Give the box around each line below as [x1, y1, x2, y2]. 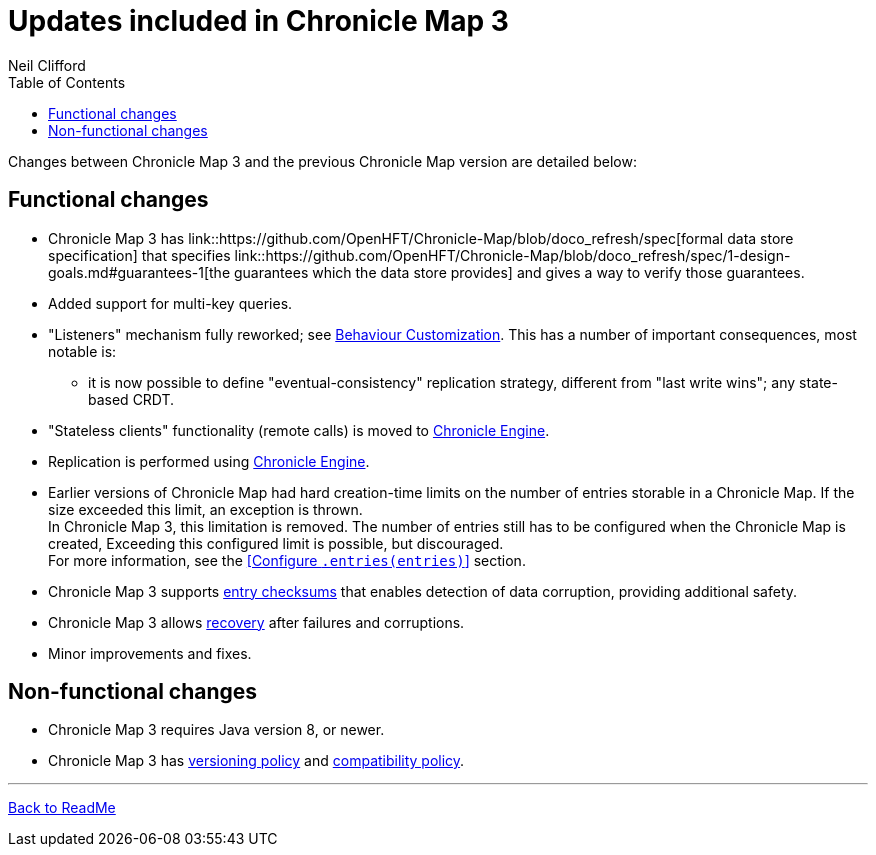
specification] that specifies [48, 246, 231, 264]
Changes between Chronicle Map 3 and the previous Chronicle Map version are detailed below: [8, 152, 637, 170]
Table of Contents [8, 73, 126, 91]
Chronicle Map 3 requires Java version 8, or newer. [48, 721, 385, 739]
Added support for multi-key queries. [48, 294, 293, 312]
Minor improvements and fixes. [48, 644, 252, 662]
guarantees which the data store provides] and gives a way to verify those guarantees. [233, 263, 805, 281]
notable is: [48, 342, 117, 360]
